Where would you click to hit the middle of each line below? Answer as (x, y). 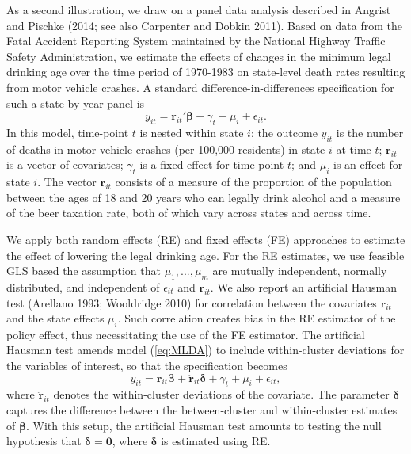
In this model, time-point (68, 132)
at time (354, 149)
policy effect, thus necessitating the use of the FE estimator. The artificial (186, 334)
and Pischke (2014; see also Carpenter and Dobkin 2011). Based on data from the (204, 25)
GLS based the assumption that (84, 271)
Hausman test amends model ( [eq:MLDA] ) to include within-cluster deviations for (205, 350)
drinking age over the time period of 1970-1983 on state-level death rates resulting (206, 72)
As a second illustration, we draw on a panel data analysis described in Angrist (199, 10)
